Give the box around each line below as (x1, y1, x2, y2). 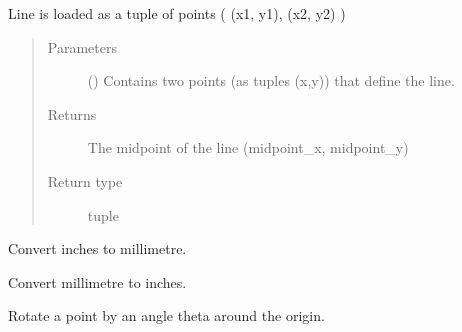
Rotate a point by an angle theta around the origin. (8, 305, 325, 326)
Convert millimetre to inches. (8, 271, 187, 292)
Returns (47, 103, 97, 124)
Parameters (47, 36, 117, 57)
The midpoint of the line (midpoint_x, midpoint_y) (87, 137, 409, 158)
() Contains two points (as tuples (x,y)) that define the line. (87, 70, 455, 91)
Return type (47, 170, 123, 191)
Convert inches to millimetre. (8, 238, 187, 259)
